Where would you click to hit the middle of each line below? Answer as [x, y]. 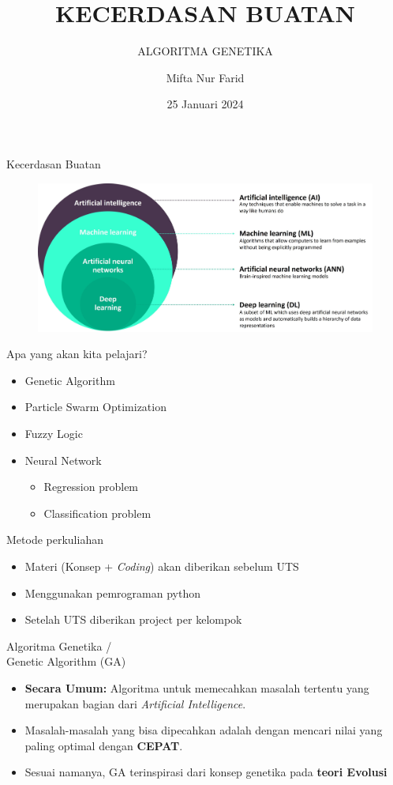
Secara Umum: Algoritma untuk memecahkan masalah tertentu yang [197, 687]
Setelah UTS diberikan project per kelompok [133, 619]
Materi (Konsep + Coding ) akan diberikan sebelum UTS [162, 566]
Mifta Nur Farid [205, 77]
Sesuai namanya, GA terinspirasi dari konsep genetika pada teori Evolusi [206, 772]
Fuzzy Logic [54, 434]
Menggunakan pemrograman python [112, 593]
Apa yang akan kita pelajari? [77, 354]
